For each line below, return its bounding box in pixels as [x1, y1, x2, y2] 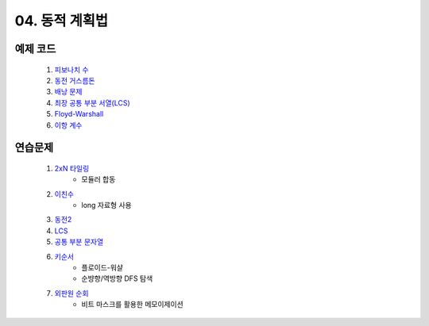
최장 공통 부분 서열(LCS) [54, 98, 130, 107]
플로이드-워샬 [81, 263, 123, 273]
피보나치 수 [54, 64, 89, 75]
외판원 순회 [54, 288, 89, 297]
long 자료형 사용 [81, 201, 132, 210]
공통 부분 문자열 [54, 237, 104, 247]
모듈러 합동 [81, 175, 116, 184]
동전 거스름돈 [54, 75, 95, 85]
